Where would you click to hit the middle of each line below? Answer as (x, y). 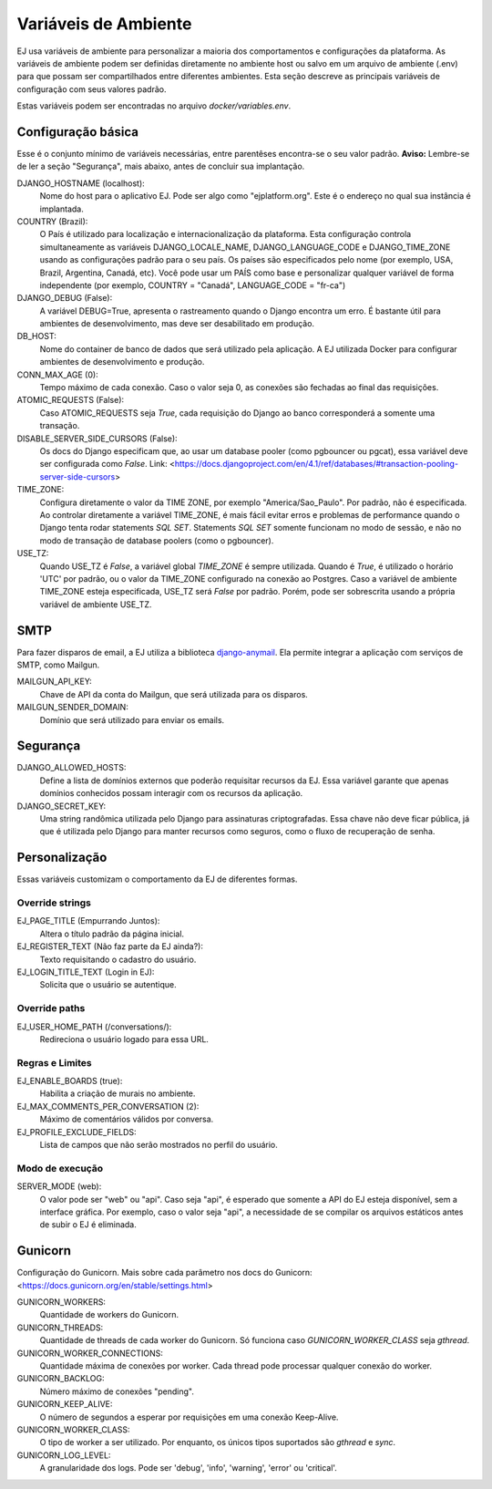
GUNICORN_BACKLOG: (61, 1379)
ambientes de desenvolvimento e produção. (122, 362)
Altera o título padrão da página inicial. (112, 934)
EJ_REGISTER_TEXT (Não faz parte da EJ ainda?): (110, 946)
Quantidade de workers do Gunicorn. (109, 1315)
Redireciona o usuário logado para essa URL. (124, 1039)
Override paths (51, 1008)
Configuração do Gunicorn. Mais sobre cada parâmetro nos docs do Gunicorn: (165, 1273)
